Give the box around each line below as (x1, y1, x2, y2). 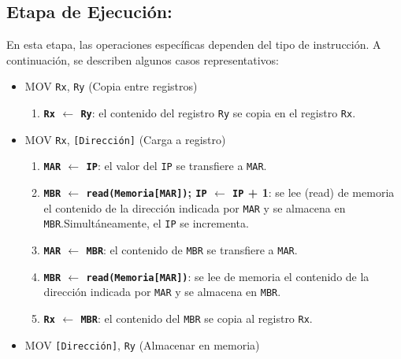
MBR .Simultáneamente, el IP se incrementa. (43, 215, 249, 231)
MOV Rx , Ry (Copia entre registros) (24, 78, 198, 94)
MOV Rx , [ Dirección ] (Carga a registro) (24, 131, 226, 147)
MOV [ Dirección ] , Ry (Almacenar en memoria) (24, 336, 260, 353)
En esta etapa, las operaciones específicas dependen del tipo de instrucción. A (6, 36, 381, 53)
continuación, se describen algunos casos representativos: (6, 51, 279, 68)
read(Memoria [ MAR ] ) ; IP (86, 184, 207, 201)
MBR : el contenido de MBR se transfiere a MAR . (86, 241, 298, 257)
